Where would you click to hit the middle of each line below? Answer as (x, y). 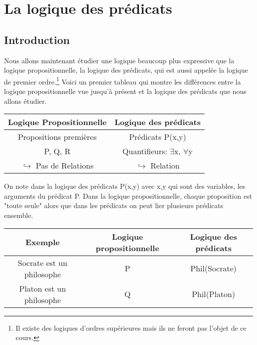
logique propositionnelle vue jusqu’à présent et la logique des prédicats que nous (125, 91)
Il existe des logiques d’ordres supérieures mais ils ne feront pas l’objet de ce (131, 327)
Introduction (37, 39)
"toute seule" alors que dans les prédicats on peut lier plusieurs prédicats (114, 205)
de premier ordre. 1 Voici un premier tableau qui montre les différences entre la (123, 81)
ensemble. (19, 215)
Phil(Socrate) (214, 268)
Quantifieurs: (145, 151)
